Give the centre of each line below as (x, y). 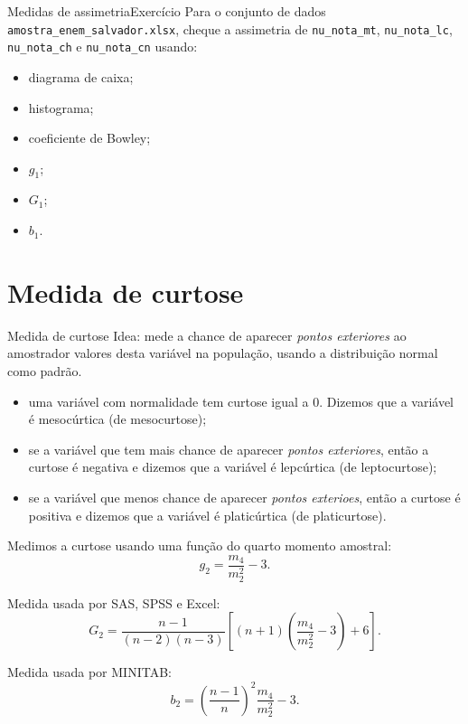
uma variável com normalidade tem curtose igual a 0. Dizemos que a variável (241, 401)
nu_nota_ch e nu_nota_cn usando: (103, 47)
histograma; (61, 107)
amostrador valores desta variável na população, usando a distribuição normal (223, 353)
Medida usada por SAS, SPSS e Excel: (114, 602)
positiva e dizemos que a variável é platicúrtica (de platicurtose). (207, 515)
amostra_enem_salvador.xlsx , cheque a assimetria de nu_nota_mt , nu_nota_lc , (230, 28)
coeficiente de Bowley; (89, 138)
